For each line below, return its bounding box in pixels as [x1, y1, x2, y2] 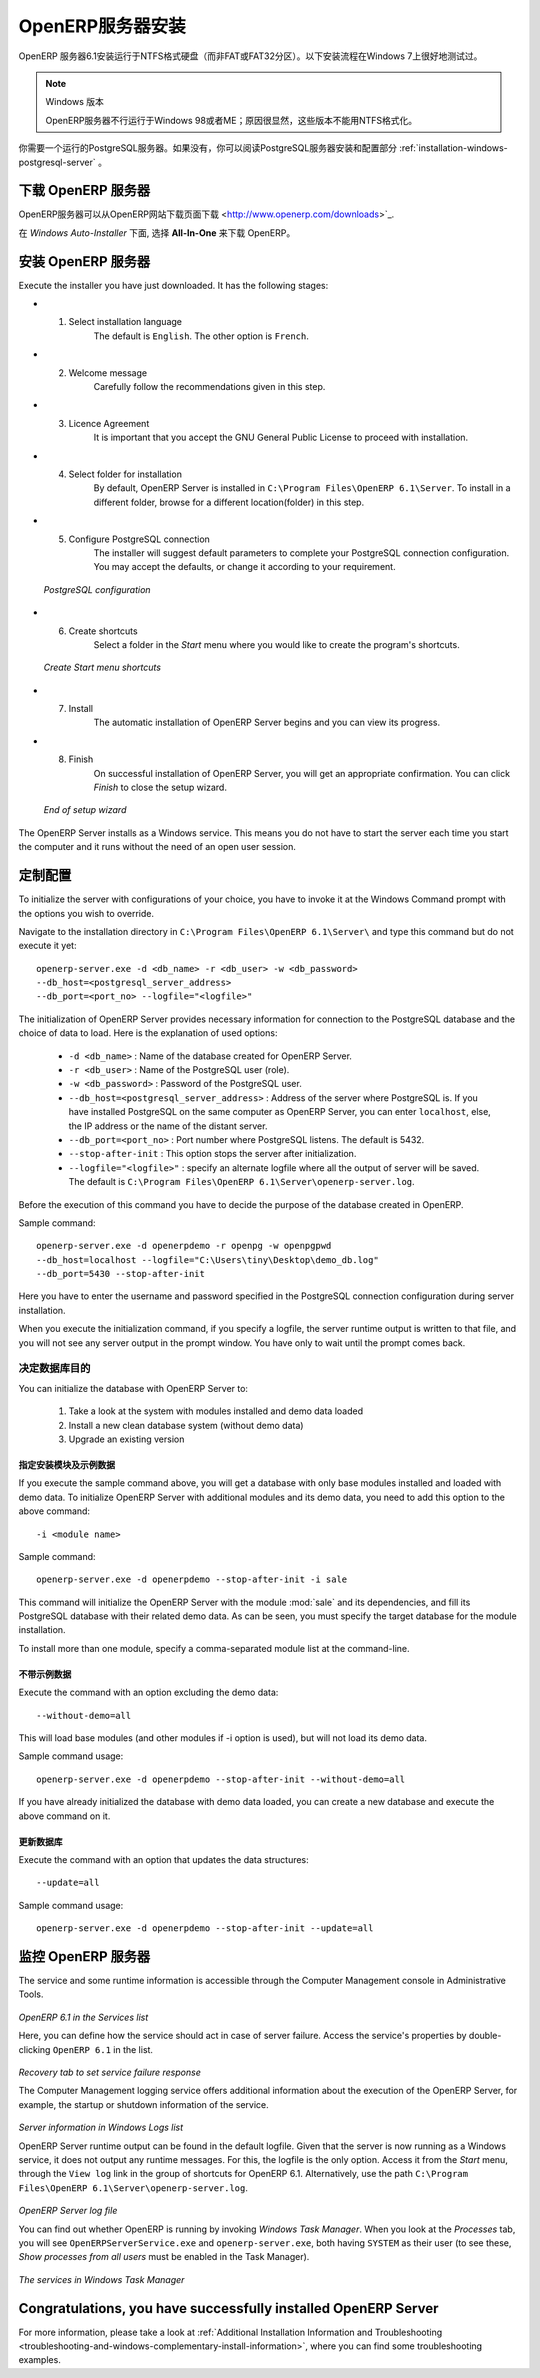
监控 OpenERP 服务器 [18, 1948, 151, 1965]
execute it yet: [18, 940, 77, 952]
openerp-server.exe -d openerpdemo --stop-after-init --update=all [36, 1923, 374, 1934]
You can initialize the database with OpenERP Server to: [18, 1382, 249, 1394]
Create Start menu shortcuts [43, 661, 162, 674]
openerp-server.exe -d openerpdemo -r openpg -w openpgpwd [36, 1240, 332, 1252]
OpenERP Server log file [18, 2205, 118, 2217]
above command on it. [18, 1810, 111, 1822]
